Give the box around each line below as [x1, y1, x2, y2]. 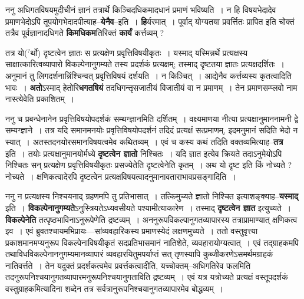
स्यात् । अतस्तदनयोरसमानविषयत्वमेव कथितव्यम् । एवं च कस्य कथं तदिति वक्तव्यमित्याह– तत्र [5, 135, 283, 147]
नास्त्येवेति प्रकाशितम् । [5, 93, 75, 105]
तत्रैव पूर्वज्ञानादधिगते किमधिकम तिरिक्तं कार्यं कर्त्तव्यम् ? [5, 27, 164, 39]
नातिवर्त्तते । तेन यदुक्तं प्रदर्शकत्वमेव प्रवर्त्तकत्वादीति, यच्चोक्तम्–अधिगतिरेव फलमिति [5, 259, 251, 271]
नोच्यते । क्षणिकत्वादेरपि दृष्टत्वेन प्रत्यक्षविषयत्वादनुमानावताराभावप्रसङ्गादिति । [5, 170, 236, 182]
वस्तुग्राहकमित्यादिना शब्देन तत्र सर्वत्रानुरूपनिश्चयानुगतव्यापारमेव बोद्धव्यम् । [5, 282, 224, 295]
